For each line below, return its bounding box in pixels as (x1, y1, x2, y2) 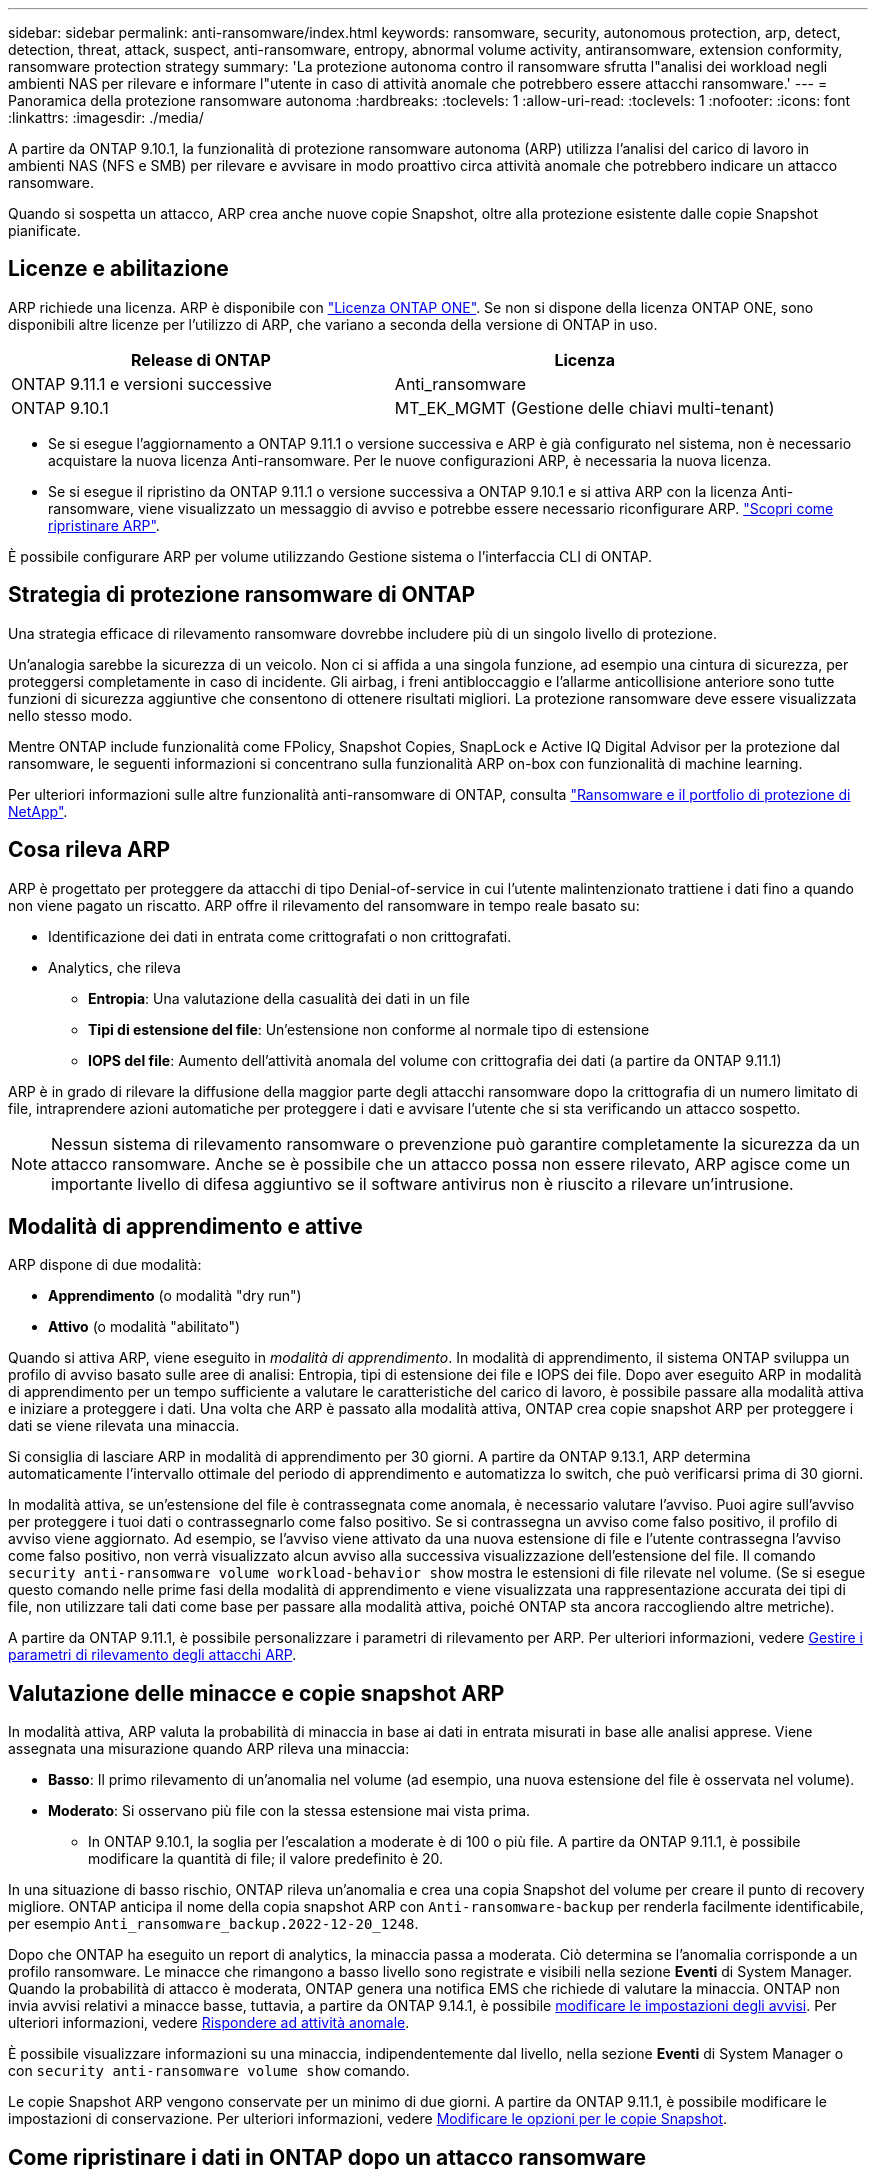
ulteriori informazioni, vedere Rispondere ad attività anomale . (8, 2014, 410, 2032)
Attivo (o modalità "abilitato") (48, 1318, 241, 1336)
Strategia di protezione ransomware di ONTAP (8, 582, 476, 608)
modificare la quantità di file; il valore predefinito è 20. (88, 1850, 444, 1868)
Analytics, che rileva (48, 958, 181, 976)
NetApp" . (8, 802, 68, 820)
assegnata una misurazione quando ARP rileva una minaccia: (8, 1740, 410, 1758)
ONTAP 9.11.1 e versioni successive (11, 373, 272, 394)
